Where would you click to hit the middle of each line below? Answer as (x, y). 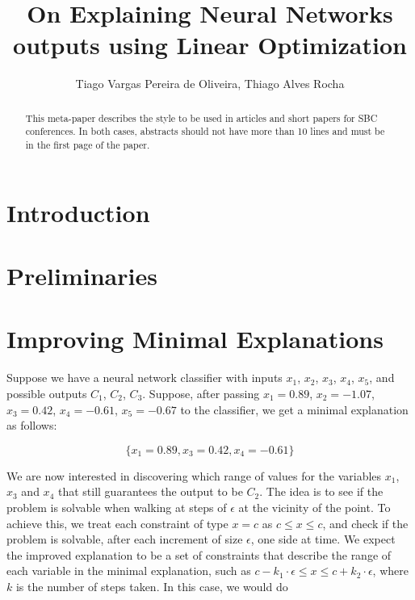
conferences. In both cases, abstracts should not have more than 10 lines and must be (205, 131)
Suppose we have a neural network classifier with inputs (145, 378)
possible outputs (47, 393)
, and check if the (365, 523)
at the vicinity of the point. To (314, 507)
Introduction (78, 212)
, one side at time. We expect (323, 539)
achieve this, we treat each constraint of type (117, 523)
